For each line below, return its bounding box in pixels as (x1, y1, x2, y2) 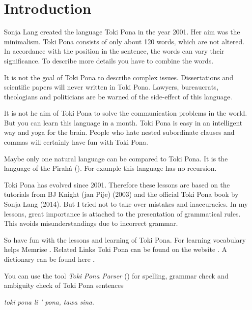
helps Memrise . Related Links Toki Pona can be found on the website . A (4, 244, 227, 254)
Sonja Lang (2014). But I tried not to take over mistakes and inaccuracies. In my (4, 199, 248, 209)
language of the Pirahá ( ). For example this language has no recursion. (4, 163, 217, 173)
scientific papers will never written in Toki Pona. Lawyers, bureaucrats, (4, 82, 219, 92)
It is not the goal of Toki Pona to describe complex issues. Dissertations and (4, 72, 233, 82)
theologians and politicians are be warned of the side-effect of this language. (4, 91, 232, 101)
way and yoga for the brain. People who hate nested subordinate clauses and (4, 127, 235, 137)
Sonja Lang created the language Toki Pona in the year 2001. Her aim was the (4, 27, 240, 37)
